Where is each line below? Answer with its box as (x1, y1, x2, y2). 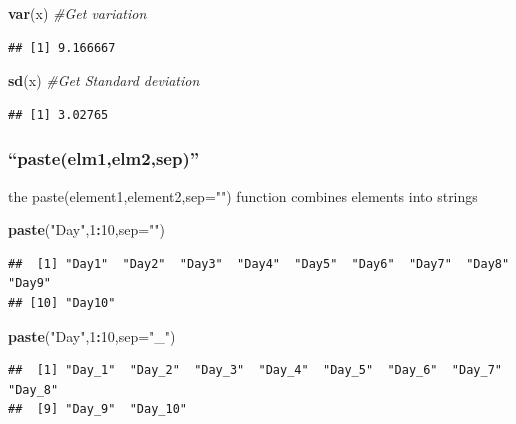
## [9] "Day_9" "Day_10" (8, 402, 187, 417)
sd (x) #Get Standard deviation (8, 70, 200, 91)
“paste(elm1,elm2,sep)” (8, 146, 200, 171)
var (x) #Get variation (8, 3, 147, 23)
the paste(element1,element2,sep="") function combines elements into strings (8, 185, 478, 206)
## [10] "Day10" (8, 295, 116, 310)
